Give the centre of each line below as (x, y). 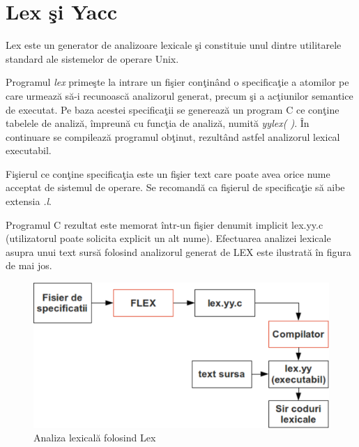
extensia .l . (29, 201)
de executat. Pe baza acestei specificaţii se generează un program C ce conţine (173, 109)
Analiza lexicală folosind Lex (95, 438)
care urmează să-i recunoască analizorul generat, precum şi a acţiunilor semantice (179, 95)
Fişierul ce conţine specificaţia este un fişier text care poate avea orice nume (168, 173)
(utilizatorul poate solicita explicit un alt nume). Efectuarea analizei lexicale (168, 238)
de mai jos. (29, 265)
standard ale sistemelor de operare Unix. (92, 58)
